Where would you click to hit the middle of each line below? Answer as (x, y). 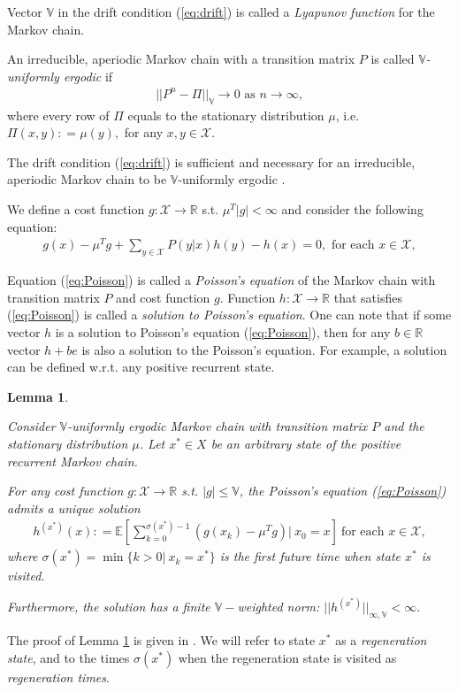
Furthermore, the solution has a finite (109, 607)
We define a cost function (76, 209)
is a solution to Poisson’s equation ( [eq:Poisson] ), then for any (223, 331)
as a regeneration (381, 640)
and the (404, 426)
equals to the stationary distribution (226, 115)
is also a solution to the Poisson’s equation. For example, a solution (264, 349)
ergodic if (88, 76)
